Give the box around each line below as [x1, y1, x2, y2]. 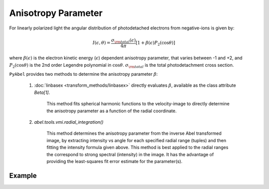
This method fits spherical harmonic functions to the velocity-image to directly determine [46, 101, 230, 107]
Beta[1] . [34, 89, 50, 95]
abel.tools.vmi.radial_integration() [34, 119, 104, 125]
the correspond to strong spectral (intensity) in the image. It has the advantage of [46, 151, 214, 157]
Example [9, 171, 37, 180]
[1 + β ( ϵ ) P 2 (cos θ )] [135, 40, 175, 47]
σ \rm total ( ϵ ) [111, 37, 136, 44]
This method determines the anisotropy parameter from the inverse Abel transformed [46, 130, 222, 137]
